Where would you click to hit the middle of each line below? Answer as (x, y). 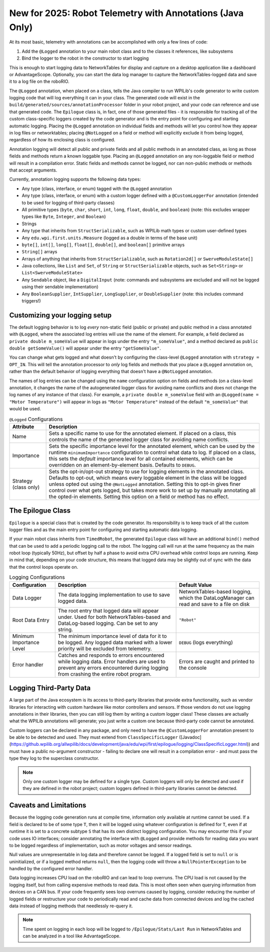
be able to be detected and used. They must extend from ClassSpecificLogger (94, 737)
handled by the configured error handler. (51, 869)
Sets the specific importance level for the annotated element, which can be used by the (152, 446)
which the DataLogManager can (217, 598)
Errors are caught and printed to (217, 661)
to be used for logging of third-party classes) (68, 203)
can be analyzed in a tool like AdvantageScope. (72, 936)
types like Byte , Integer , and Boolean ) (64, 217)
